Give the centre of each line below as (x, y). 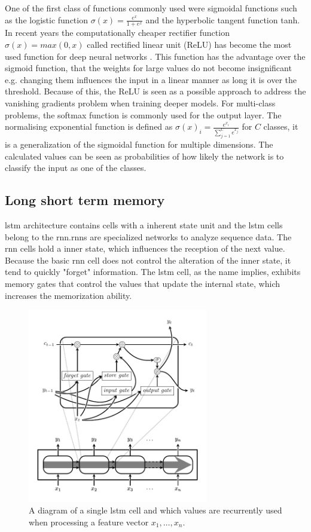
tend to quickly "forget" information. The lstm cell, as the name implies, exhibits (153, 272)
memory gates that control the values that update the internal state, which (142, 283)
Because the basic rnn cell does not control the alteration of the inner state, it (148, 260)
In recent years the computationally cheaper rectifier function (117, 33)
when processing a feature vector (89, 522)
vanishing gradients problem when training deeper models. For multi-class (140, 103)
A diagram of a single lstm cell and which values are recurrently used (155, 510)
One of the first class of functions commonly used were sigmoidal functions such (151, 8)
